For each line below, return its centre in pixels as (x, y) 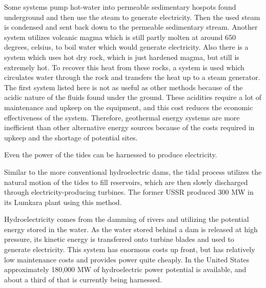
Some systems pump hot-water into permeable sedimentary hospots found (120, 7)
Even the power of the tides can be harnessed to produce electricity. (111, 155)
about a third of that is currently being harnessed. (83, 279)
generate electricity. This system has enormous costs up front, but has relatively (130, 249)
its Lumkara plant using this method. (63, 202)
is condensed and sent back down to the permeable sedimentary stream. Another (131, 27)
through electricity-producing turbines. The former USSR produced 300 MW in (129, 192)
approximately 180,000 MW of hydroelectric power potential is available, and (125, 269)
